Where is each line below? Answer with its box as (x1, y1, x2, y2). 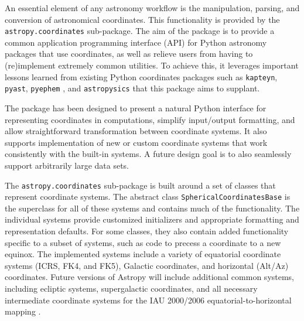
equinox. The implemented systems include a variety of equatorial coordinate (5, 248, 281, 260)
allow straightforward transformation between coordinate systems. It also (5, 125, 267, 137)
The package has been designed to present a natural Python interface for (5, 101, 267, 114)
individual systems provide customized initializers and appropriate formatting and (5, 213, 299, 226)
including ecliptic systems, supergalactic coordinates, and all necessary (5, 282, 258, 294)
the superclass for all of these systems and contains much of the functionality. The (5, 202, 300, 214)
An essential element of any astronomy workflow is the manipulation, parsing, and (5, 2, 300, 13)
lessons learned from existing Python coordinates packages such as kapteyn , (5, 70, 278, 83)
